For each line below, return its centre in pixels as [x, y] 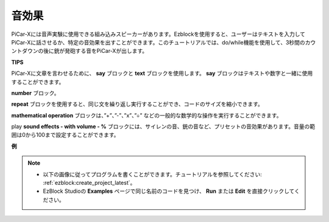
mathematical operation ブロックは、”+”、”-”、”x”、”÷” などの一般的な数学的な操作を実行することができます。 [147, 115]
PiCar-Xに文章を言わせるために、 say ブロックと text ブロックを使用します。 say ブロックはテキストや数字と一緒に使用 [162, 74]
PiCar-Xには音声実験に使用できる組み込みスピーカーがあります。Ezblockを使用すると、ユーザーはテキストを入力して [158, 34]
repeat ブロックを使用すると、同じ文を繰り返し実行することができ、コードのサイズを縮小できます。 [137, 104]
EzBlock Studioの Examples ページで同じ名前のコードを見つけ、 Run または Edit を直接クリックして [169, 191]
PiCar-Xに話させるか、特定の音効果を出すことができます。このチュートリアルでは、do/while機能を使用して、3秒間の [158, 42]
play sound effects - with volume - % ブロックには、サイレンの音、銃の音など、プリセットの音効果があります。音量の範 [163, 127]
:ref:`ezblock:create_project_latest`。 [89, 183]
